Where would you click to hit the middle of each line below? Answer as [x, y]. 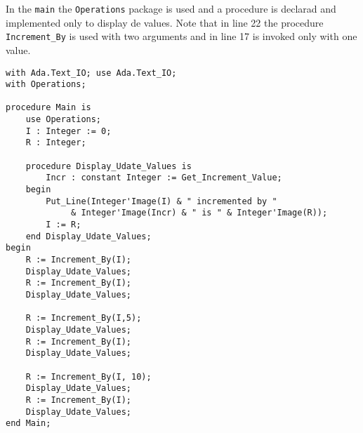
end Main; [28, 424]
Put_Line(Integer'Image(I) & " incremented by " [161, 201]
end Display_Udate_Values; [88, 236]
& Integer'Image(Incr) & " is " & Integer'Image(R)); [199, 213]
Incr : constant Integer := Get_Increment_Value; [164, 178]
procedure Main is [48, 108]
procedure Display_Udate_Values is [108, 166]
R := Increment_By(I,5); [84, 318]
